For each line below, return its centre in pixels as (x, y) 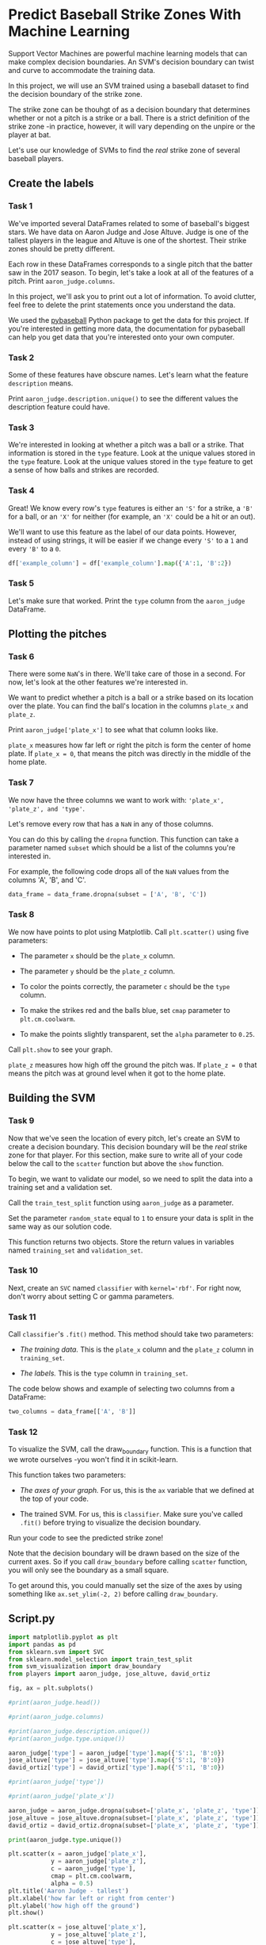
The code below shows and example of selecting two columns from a (122, 1389)
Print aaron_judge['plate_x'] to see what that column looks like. (113, 730)
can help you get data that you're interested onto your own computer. (122, 337)
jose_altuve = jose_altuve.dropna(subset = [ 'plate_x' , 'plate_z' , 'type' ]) (134, 1818)
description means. (41, 383)
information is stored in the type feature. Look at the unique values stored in (132, 453)
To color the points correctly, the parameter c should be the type (125, 986)
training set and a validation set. (60, 1187)
